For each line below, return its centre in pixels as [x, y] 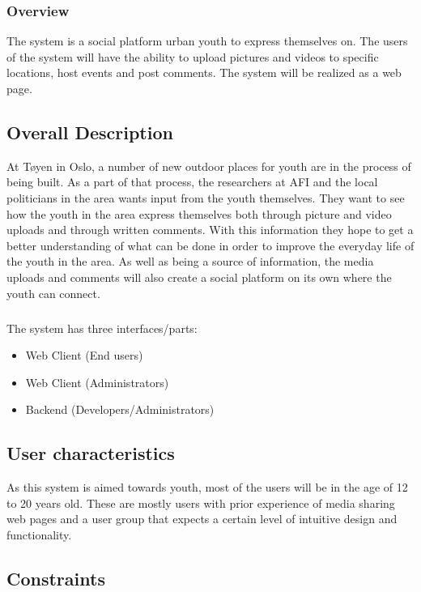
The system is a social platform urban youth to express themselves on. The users [207, 41]
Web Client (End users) [84, 355]
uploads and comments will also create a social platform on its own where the [199, 277]
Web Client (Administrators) [97, 382]
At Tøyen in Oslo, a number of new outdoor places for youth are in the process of [209, 166]
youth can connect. [53, 293]
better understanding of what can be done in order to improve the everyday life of [210, 245]
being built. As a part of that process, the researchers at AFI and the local [192, 182]
